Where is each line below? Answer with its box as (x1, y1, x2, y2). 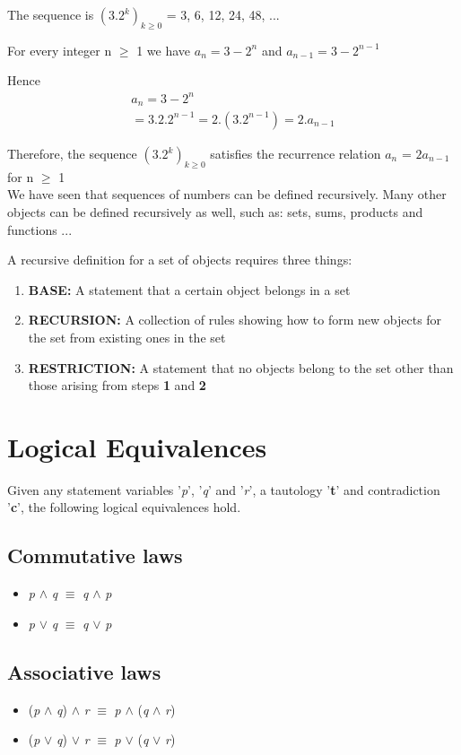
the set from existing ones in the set (28, 327, 226, 346)
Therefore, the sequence (7, 144, 137, 162)
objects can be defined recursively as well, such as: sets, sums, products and (7, 202, 423, 221)
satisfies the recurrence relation (210, 144, 381, 162)
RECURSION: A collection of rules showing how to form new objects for (28, 310, 442, 329)
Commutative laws (7, 542, 183, 569)
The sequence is (7, 5, 94, 23)
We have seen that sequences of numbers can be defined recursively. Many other (7, 185, 447, 204)
